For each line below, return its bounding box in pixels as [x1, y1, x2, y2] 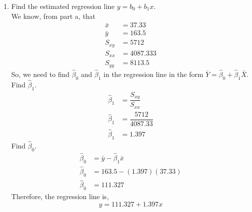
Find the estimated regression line [11, 1, 115, 11]
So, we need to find [11, 69, 70, 79]
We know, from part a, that [11, 10, 96, 21]
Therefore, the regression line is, [11, 191, 109, 201]
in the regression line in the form [103, 69, 203, 79]
